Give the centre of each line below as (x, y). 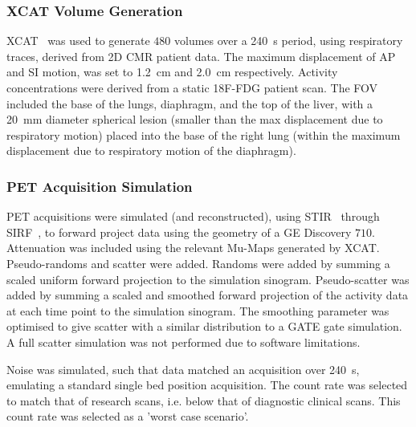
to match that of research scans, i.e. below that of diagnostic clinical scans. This (204, 400)
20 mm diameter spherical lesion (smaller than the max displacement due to (195, 119)
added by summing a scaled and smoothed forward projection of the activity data (208, 295)
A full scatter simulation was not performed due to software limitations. (184, 342)
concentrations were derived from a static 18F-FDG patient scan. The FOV (192, 87)
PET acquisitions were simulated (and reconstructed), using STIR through (193, 216)
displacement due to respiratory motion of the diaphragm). (151, 150)
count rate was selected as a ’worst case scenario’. (128, 416)
